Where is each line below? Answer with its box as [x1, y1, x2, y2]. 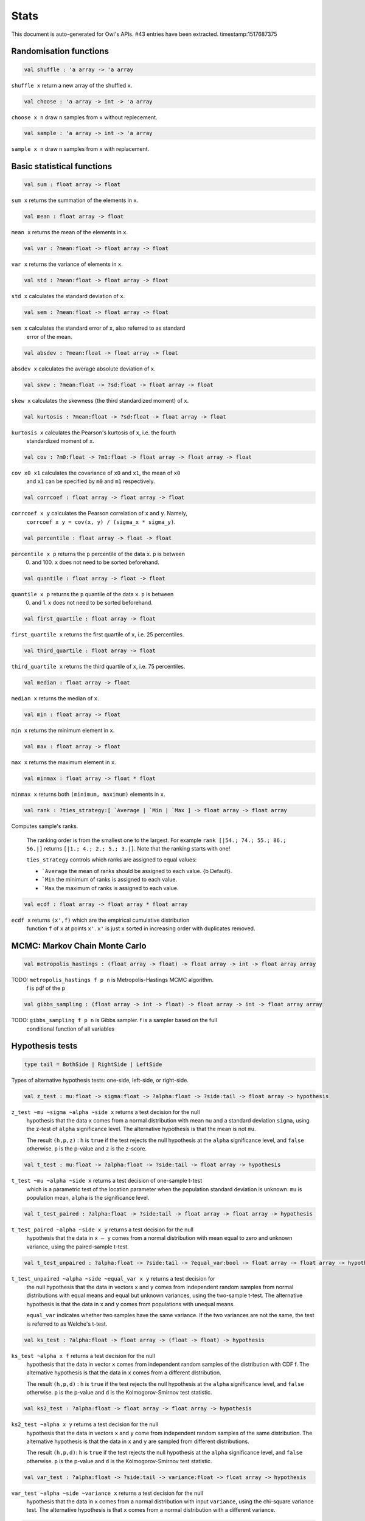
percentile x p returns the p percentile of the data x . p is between [11, 550, 186, 557]
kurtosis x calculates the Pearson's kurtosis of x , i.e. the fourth [11, 429, 176, 436]
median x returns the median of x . [11, 695, 99, 702]
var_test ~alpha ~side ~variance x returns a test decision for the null [11, 1489, 203, 1497]
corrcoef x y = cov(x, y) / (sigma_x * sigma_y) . [26, 518, 176, 526]
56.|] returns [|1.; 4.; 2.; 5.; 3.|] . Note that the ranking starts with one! [26, 845, 231, 852]
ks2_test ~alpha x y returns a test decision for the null [11, 1421, 158, 1428]
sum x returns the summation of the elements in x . [11, 197, 139, 204]
